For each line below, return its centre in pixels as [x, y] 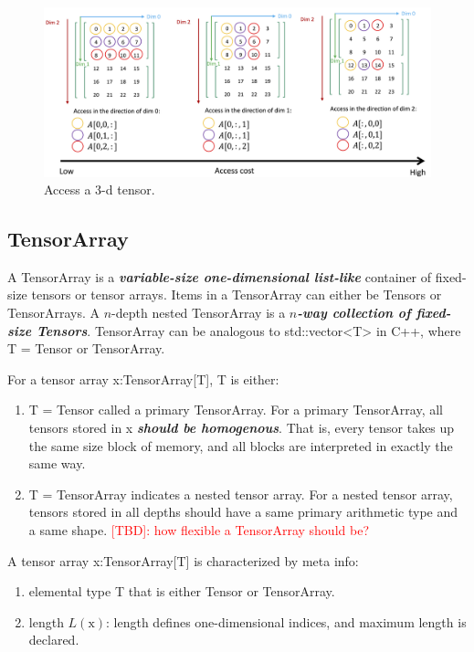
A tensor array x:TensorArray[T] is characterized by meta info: [183, 560]
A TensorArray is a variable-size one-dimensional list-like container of [220, 276]
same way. [57, 463]
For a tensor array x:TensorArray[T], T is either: [143, 379]
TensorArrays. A [53, 313]
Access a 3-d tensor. [100, 189]
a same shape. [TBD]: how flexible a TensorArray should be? [199, 530]
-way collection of [354, 313]
